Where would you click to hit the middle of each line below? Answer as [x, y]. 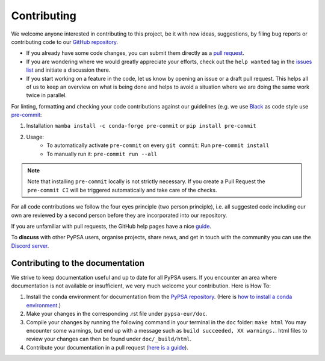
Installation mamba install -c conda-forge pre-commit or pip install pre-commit [141, 126]
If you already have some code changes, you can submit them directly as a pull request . [135, 53]
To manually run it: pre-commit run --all [102, 154]
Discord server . [30, 246]
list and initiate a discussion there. [68, 70]
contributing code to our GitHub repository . [65, 42]
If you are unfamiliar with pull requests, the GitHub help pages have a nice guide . [111, 226]
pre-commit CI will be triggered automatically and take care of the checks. [122, 190]
